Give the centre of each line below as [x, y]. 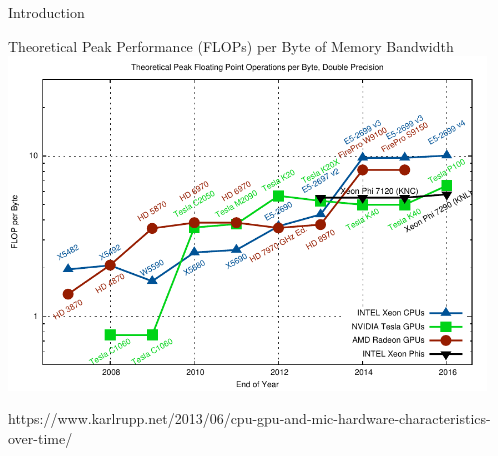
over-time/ [40, 437]
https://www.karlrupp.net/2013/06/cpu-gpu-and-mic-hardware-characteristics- [249, 418]
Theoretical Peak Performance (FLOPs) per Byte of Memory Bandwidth [231, 45]
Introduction [46, 12]
